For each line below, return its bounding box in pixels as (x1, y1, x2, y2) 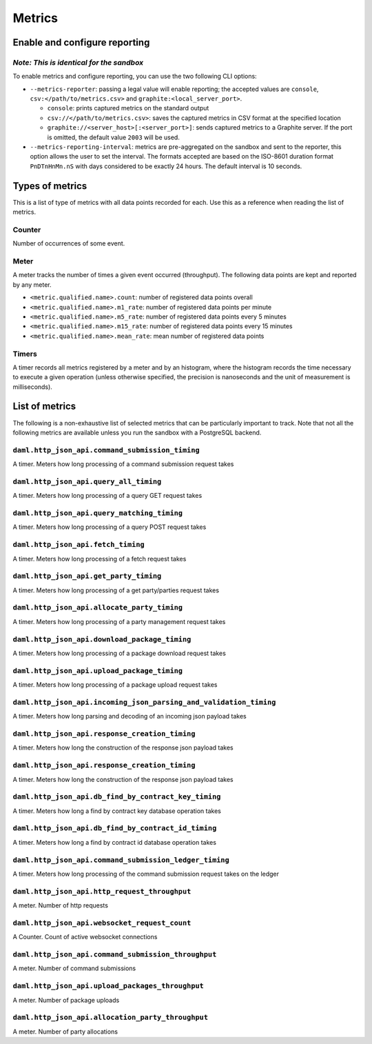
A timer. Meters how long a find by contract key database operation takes (12, 807, 222, 815)
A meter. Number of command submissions (12, 964, 136, 972)
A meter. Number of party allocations (12, 1027, 118, 1036)
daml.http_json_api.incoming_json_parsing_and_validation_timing (12, 697, 276, 707)
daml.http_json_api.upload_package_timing (12, 666, 183, 675)
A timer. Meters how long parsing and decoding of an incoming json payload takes (12, 712, 247, 721)
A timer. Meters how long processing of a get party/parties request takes (12, 586, 220, 594)
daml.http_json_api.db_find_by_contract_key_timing (12, 792, 221, 801)
